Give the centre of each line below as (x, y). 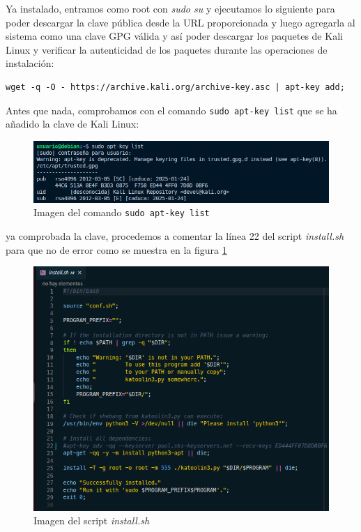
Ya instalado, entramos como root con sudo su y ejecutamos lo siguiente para (170, 8)
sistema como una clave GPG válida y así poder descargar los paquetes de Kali (174, 36)
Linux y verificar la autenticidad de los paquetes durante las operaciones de (167, 49)
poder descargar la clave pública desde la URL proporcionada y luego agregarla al (180, 22)
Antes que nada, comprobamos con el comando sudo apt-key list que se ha (171, 110)
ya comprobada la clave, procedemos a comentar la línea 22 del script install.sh (175, 235)
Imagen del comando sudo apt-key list (122, 212)
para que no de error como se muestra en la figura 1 (116, 249)
